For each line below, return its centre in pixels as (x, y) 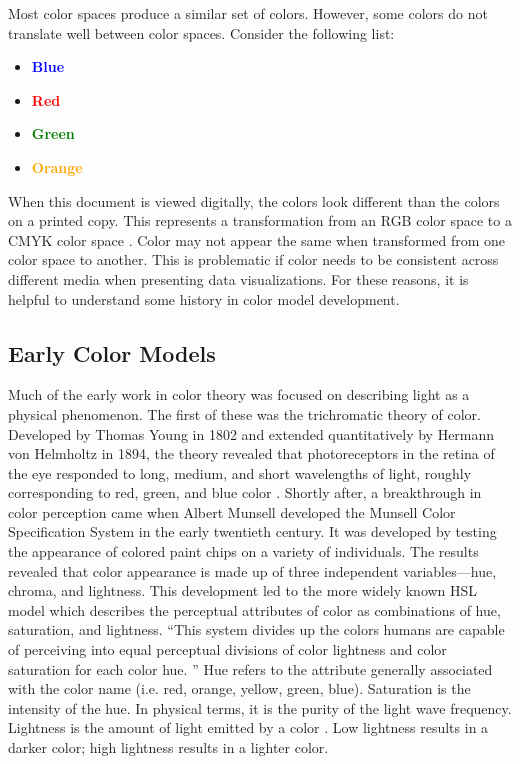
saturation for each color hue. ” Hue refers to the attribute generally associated (250, 668)
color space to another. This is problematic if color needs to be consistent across (253, 259)
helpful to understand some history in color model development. (204, 298)
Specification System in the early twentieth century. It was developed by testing (252, 531)
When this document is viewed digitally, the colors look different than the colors (254, 200)
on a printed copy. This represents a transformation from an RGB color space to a (260, 220)
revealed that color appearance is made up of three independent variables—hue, (252, 570)
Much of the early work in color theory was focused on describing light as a (239, 394)
